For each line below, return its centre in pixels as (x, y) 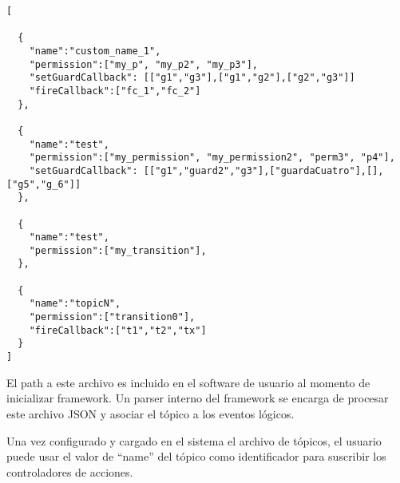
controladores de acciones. (70, 471)
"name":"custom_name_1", (95, 51)
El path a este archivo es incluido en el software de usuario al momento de (188, 382)
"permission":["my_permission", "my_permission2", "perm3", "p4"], (212, 158)
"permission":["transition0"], (112, 317)
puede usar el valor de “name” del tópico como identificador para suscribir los (196, 456)
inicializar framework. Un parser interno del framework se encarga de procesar (198, 398)
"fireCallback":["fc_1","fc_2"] (115, 91)
